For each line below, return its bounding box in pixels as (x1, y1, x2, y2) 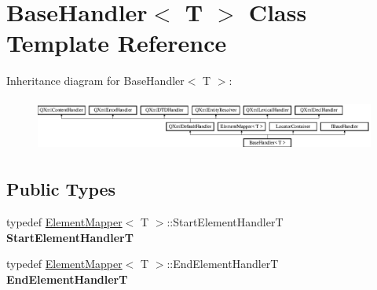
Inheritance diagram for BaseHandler (6, 72, 185, 89)
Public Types (6, 177, 116, 201)
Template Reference (6, 27, 227, 59)
